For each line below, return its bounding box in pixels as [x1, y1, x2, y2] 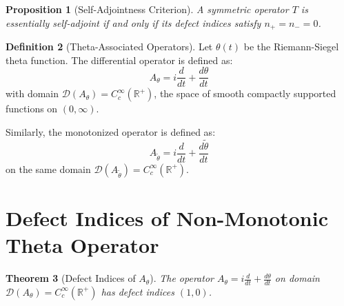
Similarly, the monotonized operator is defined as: [6, 124, 216, 139]
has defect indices [101, 284, 174, 298]
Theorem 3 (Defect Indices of [6, 271, 136, 285]
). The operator [150, 271, 214, 285]
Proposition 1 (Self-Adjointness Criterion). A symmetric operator [6, 2, 289, 16]
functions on [6, 101, 58, 116]
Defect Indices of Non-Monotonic [6, 203, 328, 232]
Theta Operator [6, 231, 159, 259]
